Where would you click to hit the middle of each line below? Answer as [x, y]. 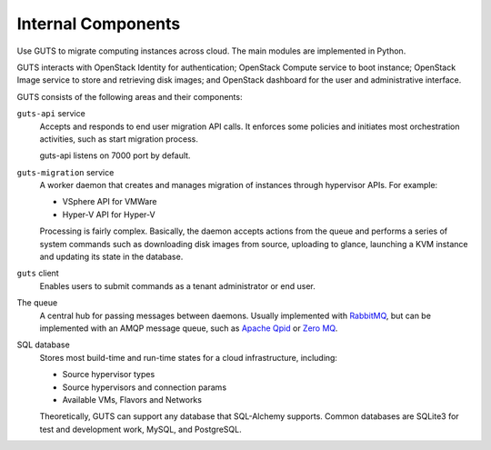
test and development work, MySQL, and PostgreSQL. [141, 429]
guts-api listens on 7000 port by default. [115, 155]
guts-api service [51, 114]
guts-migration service [65, 172]
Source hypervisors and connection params [145, 387]
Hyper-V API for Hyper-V [109, 215]
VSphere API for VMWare [110, 202]
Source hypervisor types [109, 375]
